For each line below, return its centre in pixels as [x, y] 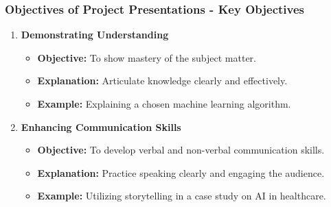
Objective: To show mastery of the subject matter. [147, 57]
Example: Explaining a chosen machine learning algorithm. [164, 103]
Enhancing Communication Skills [101, 126]
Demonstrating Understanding [95, 35]
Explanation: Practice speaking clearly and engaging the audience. [181, 172]
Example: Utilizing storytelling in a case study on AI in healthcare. [182, 196]
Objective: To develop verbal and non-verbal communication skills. [181, 150]
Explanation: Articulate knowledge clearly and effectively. [162, 81]
